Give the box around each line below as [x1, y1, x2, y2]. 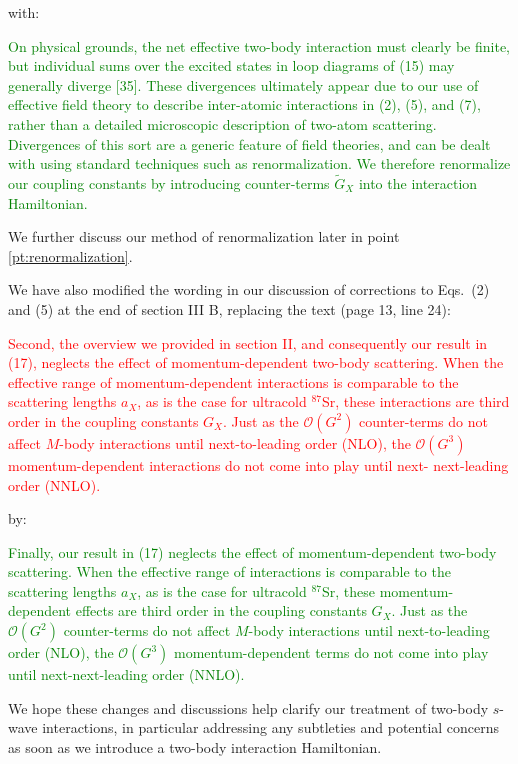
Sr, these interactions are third [321, 391, 510, 412]
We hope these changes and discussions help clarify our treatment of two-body [8, 697, 489, 718]
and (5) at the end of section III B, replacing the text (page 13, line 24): [8, 298, 451, 319]
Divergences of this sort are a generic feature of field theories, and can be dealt [8, 133, 491, 154]
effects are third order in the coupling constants [75, 600, 367, 621]
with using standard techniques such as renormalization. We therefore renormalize [8, 153, 511, 174]
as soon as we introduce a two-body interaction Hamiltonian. [8, 736, 382, 757]
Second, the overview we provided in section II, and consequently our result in [8, 332, 488, 353]
